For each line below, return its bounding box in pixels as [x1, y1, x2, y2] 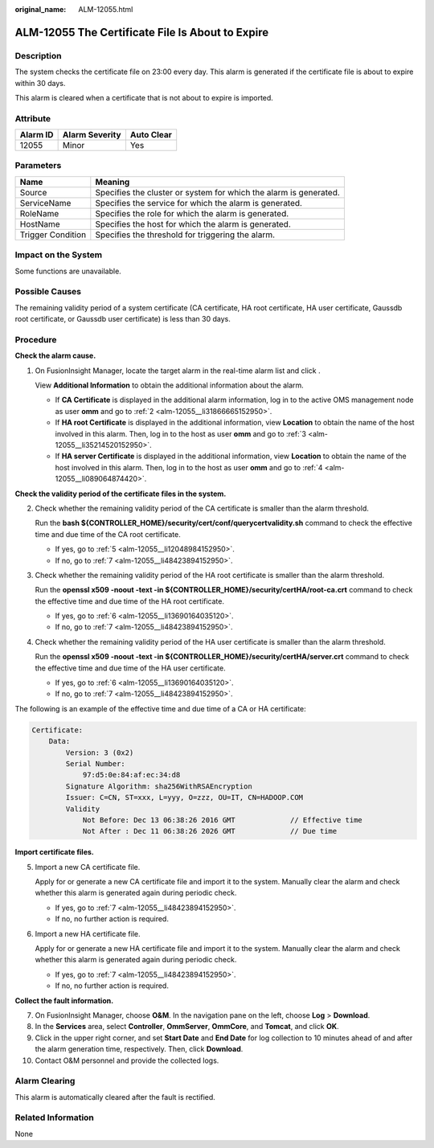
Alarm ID [19, 129, 54, 141]
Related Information [14, 1112, 94, 1123]
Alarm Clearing [14, 1076, 76, 1087]
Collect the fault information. [14, 995, 114, 1005]
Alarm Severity [62, 129, 121, 141]
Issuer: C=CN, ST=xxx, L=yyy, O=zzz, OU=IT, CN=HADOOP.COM [65, 793, 304, 802]
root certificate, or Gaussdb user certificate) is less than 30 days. [14, 314, 231, 324]
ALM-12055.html [78, 5, 133, 14]
